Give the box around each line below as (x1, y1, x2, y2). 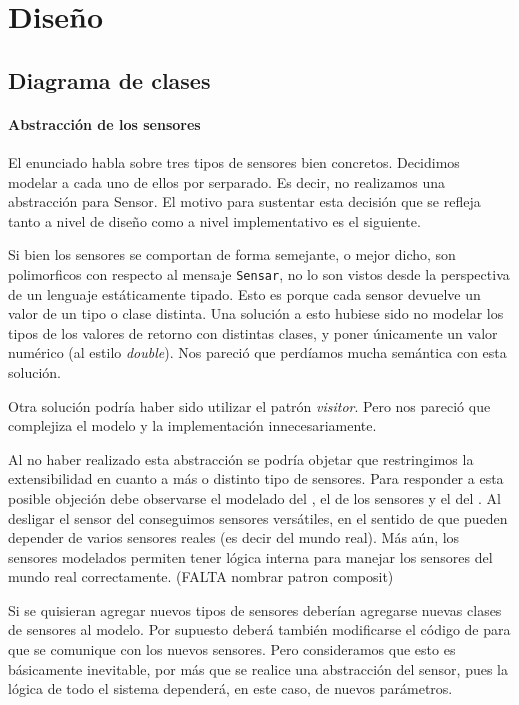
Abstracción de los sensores (8, 113, 201, 134)
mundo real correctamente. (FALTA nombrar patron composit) (8, 566, 394, 587)
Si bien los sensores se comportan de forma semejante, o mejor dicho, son (8, 244, 456, 265)
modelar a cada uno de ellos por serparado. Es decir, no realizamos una (8, 171, 446, 192)
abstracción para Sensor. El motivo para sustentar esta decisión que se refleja (8, 191, 481, 212)
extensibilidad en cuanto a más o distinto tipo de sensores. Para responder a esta (8, 468, 504, 489)
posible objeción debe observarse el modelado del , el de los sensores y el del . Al (8, 487, 501, 508)
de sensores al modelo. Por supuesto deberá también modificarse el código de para (8, 619, 511, 640)
